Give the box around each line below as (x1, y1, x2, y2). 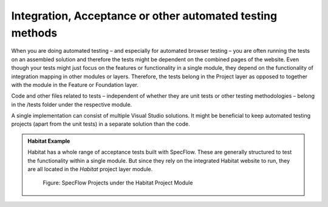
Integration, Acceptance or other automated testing (11, 9, 278, 22)
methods (11, 26, 58, 39)
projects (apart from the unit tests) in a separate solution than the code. (11, 120, 191, 127)
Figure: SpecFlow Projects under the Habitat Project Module (43, 179, 193, 186)
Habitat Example (27, 137, 70, 144)
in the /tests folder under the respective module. (11, 101, 132, 108)
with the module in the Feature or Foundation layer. (11, 81, 139, 88)
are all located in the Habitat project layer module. (27, 166, 153, 173)
